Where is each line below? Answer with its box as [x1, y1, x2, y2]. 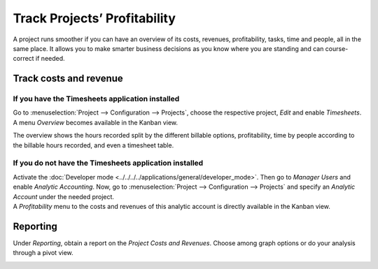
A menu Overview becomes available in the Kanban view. [13, 118, 178, 126]
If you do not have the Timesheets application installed [13, 158, 204, 168]
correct [13, 54, 34, 63]
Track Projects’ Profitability [13, 10, 176, 26]
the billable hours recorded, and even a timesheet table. [13, 140, 174, 150]
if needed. [35, 54, 66, 63]
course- [325, 44, 349, 52]
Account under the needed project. [13, 192, 115, 201]
